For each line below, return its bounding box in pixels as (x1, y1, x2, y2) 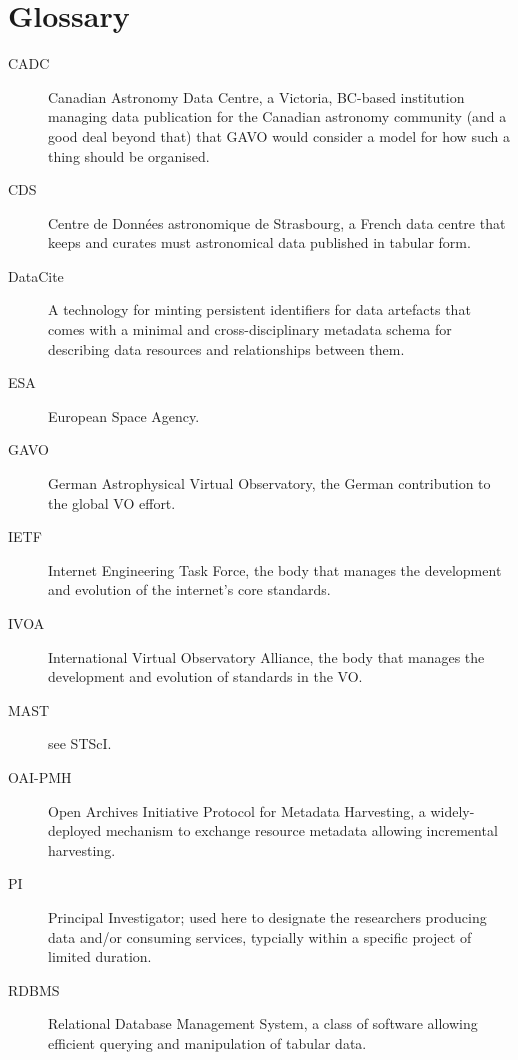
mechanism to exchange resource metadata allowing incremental (105, 820, 498, 841)
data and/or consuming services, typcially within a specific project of (48, 926, 472, 947)
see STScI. (48, 733, 112, 754)
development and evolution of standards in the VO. (48, 666, 363, 687)
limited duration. (48, 946, 152, 967)
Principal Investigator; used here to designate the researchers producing (48, 906, 487, 927)
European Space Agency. (48, 405, 200, 426)
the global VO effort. (48, 492, 176, 513)
